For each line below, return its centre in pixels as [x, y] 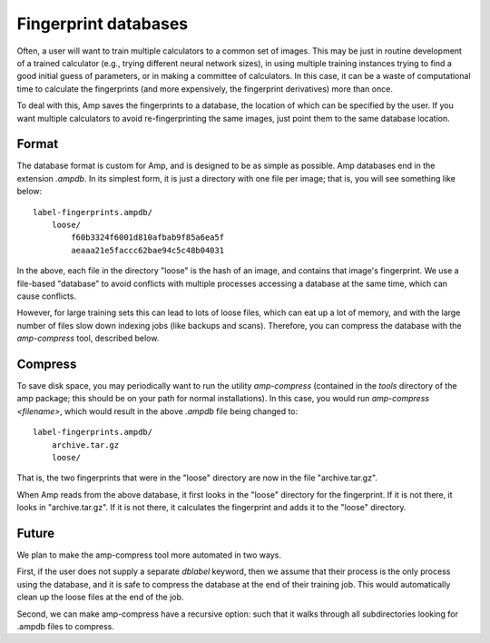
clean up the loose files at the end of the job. [100, 597]
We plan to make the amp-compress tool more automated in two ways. [149, 555]
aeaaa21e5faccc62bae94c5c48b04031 [148, 250]
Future [36, 533]
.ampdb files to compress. [66, 626]
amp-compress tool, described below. [88, 338]
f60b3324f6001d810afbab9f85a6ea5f [148, 237]
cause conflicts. [47, 296]
